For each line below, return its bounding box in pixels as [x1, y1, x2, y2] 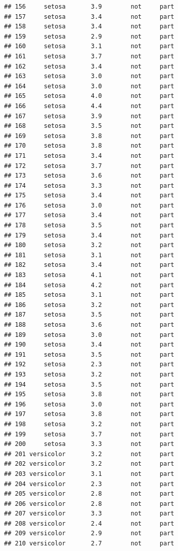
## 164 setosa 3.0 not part [4, 82, 174, 90]
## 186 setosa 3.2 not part [4, 301, 174, 308]
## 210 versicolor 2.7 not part [4, 540, 174, 547]
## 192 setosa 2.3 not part [4, 361, 174, 368]
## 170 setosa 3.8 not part [4, 142, 174, 150]
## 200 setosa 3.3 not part [4, 440, 174, 448]
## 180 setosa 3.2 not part [4, 242, 174, 249]
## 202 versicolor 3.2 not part [4, 460, 174, 468]
